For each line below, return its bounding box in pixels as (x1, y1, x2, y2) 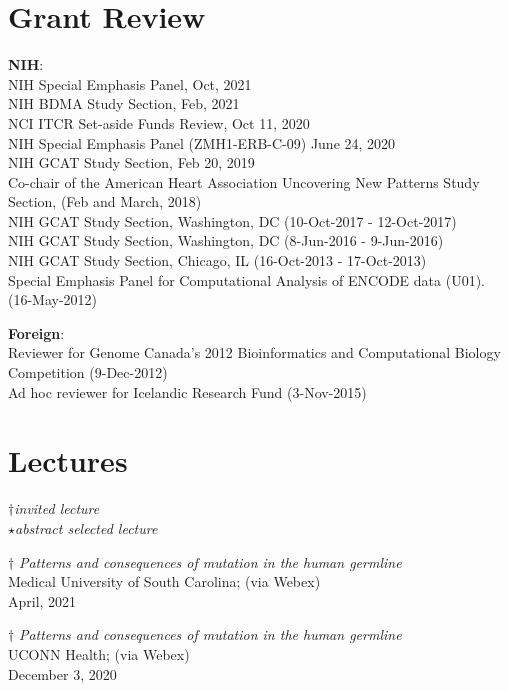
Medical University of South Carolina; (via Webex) (8, 571, 321, 592)
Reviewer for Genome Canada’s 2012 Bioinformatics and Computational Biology (8, 342, 501, 363)
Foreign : (8, 322, 65, 343)
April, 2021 (8, 590, 77, 611)
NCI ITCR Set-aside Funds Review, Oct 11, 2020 (8, 112, 310, 133)
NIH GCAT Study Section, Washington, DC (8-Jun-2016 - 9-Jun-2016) (8, 230, 444, 251)
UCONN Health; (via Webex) (8, 643, 190, 664)
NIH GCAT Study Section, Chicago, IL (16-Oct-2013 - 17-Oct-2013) (8, 250, 427, 271)
